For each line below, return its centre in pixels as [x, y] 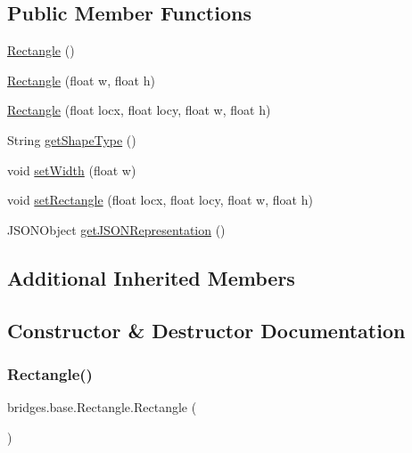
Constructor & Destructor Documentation [206, 330]
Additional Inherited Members [151, 277]
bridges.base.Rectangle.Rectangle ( [102, 407]
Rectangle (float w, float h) [81, 80]
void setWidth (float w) [72, 170]
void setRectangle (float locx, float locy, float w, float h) [160, 200]
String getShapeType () [72, 139]
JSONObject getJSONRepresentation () [116, 229]
